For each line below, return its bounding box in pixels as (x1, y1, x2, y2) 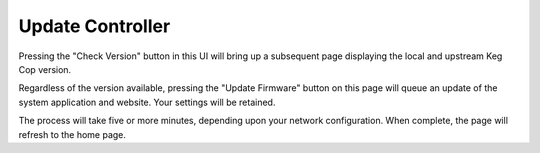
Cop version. (18, 63, 72, 75)
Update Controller (18, 15, 171, 37)
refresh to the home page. (18, 128, 127, 140)
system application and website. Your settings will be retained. (18, 96, 276, 108)
